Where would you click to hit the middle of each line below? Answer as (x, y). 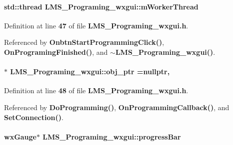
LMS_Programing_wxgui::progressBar (112, 136)
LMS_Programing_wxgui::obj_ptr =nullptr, (90, 72)
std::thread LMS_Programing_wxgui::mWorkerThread (101, 6)
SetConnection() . (34, 117)
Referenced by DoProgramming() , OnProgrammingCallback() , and (117, 107)
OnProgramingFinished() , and (56, 52)
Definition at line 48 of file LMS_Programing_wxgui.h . (96, 90)
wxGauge (20, 136)
